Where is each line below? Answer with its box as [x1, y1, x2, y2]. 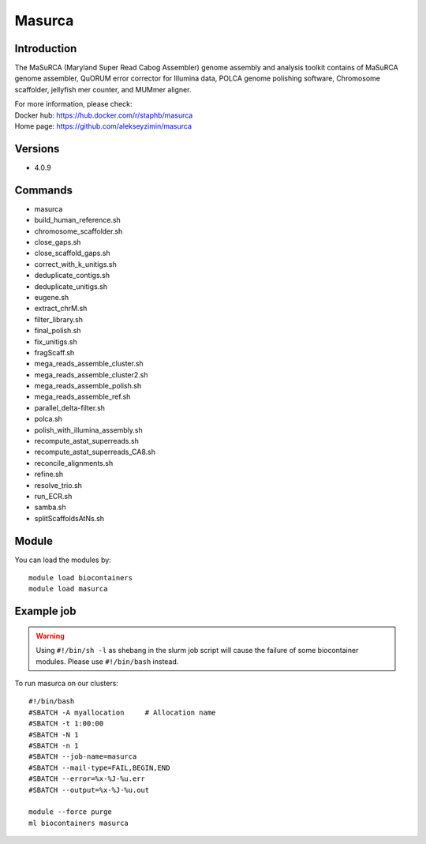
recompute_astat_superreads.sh [34, 437, 140, 446]
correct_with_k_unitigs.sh [34, 259, 118, 268]
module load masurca [28, 584, 108, 594]
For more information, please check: [14, 99, 133, 109]
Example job [14, 605, 77, 618]
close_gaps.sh [34, 238, 81, 246]
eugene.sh [34, 292, 69, 302]
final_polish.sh [34, 326, 82, 336]
